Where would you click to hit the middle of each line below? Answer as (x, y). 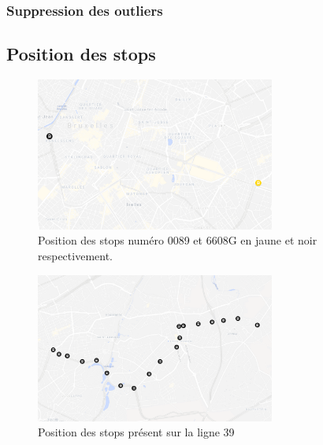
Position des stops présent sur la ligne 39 (136, 432)
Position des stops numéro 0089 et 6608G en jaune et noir (178, 240)
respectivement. (75, 255)
